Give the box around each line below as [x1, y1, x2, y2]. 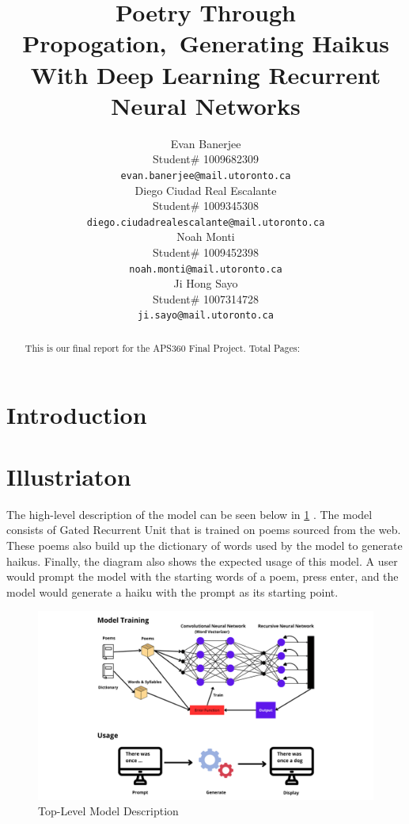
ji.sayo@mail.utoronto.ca [138, 310, 274, 322]
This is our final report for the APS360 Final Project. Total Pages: [25, 341, 301, 354]
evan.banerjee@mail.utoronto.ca [120, 170, 291, 181]
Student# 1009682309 [152, 151, 259, 167]
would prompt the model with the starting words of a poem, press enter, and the [6, 568, 399, 585]
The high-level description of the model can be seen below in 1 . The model [6, 505, 373, 522]
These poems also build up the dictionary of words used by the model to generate [6, 537, 403, 554]
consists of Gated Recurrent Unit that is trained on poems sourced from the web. [6, 521, 401, 538]
